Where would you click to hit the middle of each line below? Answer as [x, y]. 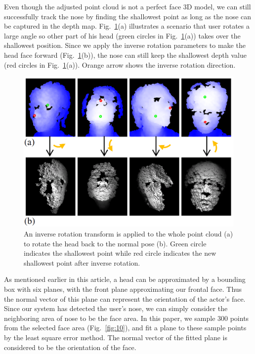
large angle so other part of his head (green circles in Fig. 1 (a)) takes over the [122, 35]
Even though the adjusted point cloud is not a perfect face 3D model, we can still [127, 6]
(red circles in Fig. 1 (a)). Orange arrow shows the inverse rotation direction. [120, 64]
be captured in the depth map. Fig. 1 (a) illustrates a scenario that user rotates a [127, 26]
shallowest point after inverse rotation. [82, 262]
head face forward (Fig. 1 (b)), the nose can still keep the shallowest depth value [125, 55]
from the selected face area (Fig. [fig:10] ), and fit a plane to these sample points [125, 328]
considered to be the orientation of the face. [70, 347]
